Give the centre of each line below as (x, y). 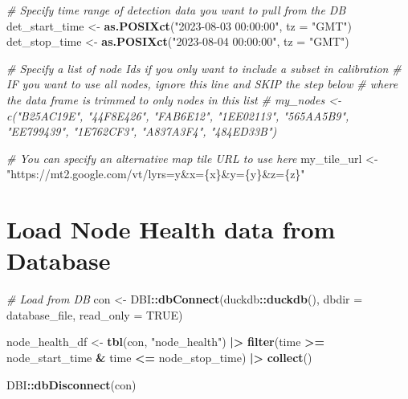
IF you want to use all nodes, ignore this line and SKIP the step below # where (202, 84)
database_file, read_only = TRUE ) (95, 314)
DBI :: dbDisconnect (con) (71, 384)
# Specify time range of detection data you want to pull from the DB (176, 10)
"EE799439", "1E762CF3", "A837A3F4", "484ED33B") (142, 131)
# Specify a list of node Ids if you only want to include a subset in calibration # (204, 68)
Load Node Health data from (171, 229)
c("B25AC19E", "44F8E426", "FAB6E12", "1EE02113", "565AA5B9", (178, 115)
